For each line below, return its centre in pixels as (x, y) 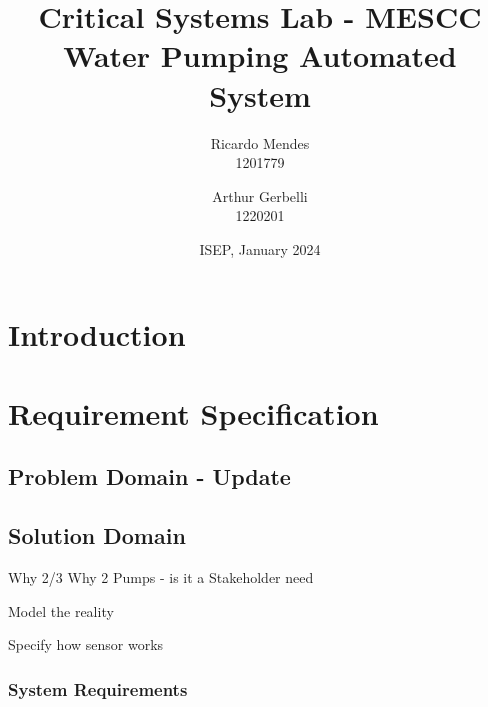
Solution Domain (97, 535)
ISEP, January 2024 (260, 248)
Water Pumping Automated (260, 55)
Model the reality (61, 610)
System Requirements (98, 688)
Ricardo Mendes (260, 142)
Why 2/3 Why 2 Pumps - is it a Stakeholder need (161, 577)
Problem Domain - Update (149, 476)
